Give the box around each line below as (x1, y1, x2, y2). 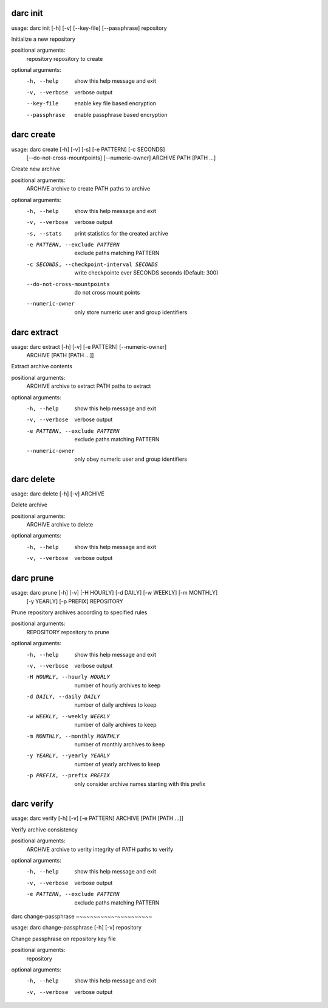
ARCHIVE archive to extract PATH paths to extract (26, 382, 151, 390)
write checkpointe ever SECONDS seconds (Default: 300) (74, 269, 219, 276)
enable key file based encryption (74, 100, 157, 107)
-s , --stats (26, 230, 62, 237)
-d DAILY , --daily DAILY (26, 693, 100, 700)
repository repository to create (26, 55, 103, 62)
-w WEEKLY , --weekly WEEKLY (26, 713, 111, 719)
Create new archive (11, 165, 60, 173)
